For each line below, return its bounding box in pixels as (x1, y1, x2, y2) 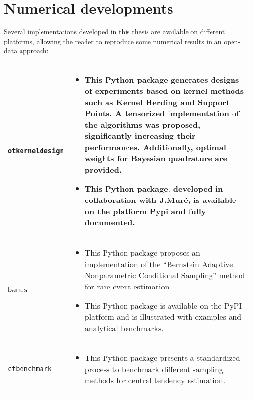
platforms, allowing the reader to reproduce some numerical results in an (4, 36, 222, 46)
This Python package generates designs (85, 73, 239, 85)
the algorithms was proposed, (85, 118, 201, 130)
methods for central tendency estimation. (85, 374, 226, 386)
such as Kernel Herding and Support (85, 96, 230, 108)
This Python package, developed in (85, 182, 223, 194)
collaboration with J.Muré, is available (85, 194, 236, 205)
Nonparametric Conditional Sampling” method (85, 269, 245, 281)
